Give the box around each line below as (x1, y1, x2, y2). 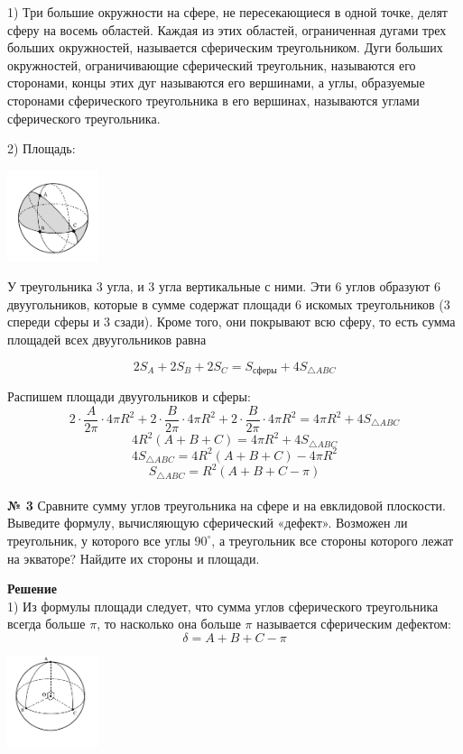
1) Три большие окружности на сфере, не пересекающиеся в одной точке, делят (7, 3, 448, 21)
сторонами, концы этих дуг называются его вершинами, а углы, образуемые (7, 73, 425, 92)
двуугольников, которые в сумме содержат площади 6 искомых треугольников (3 (7, 294, 450, 313)
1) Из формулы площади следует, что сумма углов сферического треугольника (7, 596, 439, 615)
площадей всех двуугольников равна (7, 329, 207, 348)
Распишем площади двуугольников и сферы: (7, 386, 251, 405)
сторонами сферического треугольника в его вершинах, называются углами (7, 90, 420, 109)
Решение (7, 579, 57, 598)
